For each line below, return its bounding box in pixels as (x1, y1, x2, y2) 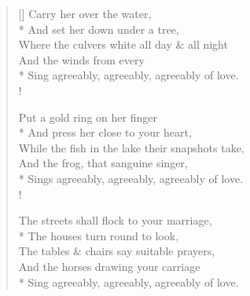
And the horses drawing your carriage (18, 258, 200, 274)
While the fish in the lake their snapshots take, (18, 139, 244, 155)
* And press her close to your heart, (18, 124, 192, 141)
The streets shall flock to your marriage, (18, 212, 212, 228)
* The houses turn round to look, (18, 227, 179, 243)
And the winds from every (18, 51, 145, 68)
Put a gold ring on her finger (18, 108, 157, 125)
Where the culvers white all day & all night (18, 36, 228, 53)
